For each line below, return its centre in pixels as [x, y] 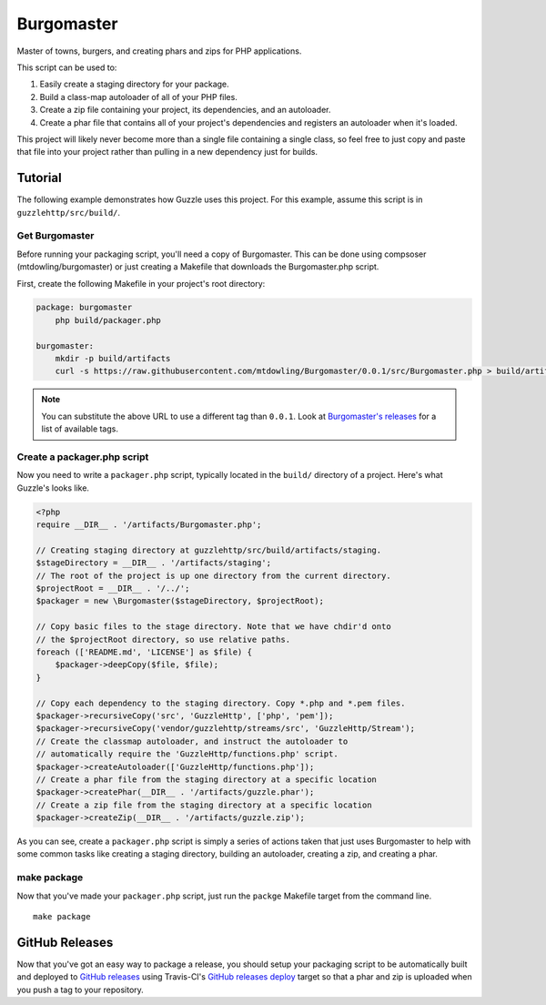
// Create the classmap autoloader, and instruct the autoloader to [192, 741]
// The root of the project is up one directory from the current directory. [213, 575]
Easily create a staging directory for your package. [134, 84]
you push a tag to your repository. [81, 990]
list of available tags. [80, 429]
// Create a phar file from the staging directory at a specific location [207, 779]
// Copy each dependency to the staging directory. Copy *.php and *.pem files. [221, 703]
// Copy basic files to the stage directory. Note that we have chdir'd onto [213, 627]
